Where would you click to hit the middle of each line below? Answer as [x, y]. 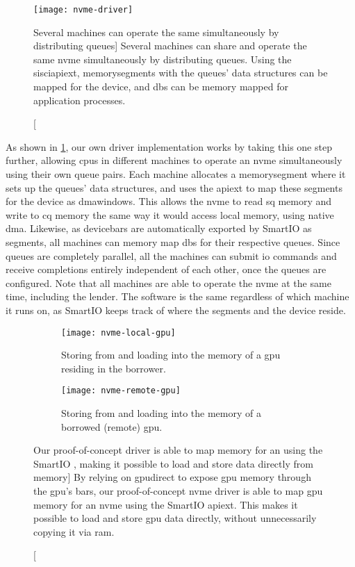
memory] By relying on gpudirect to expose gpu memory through [172, 477]
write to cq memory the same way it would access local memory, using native [170, 214]
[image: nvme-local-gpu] [118, 332]
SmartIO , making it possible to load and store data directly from [173, 463]
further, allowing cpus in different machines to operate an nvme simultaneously [174, 160]
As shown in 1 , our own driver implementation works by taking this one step [169, 146]
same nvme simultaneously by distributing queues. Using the [163, 59]
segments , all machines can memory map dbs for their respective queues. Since [173, 241]
